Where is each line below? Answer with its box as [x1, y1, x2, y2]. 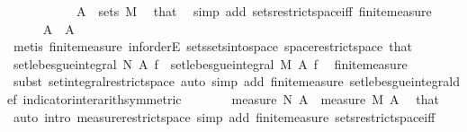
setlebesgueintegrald [349, 72, 460, 91]
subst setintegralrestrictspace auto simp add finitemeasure [13, 72, 344, 91]
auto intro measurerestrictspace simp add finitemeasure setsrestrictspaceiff [13, 107, 436, 126]
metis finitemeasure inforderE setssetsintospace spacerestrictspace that [13, 37, 412, 56]
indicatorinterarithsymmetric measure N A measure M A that [22, 89, 439, 108]
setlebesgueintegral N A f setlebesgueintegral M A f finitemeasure [13, 54, 408, 73]
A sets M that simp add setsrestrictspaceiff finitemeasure [76, 2, 432, 20]
